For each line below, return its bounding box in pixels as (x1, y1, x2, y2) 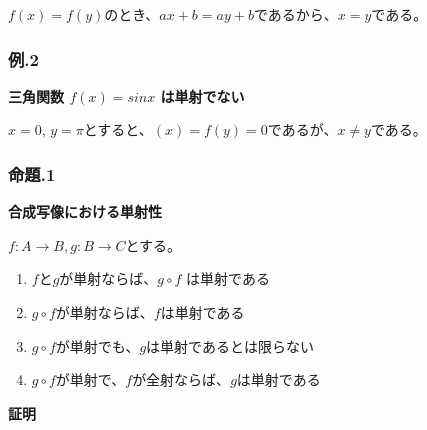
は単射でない (160, 85, 245, 106)
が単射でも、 (55, 335, 140, 356)
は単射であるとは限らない (146, 335, 314, 356)
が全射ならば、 (132, 369, 231, 390)
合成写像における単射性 (8, 201, 162, 222)
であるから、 (253, 4, 338, 24)
